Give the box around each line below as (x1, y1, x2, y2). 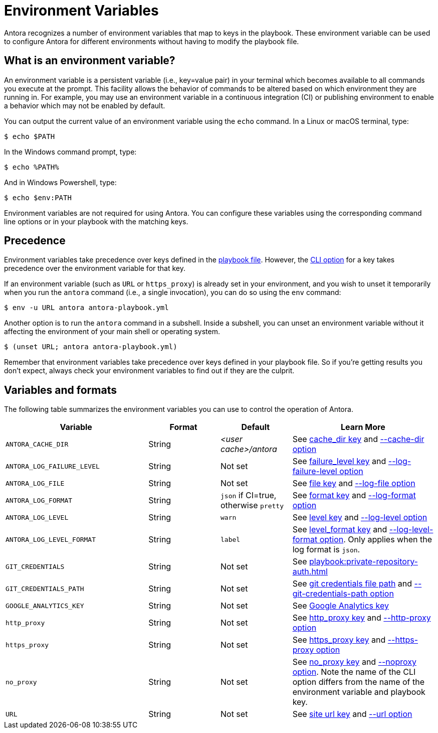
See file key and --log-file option (292, 478, 415, 489)
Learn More (340, 422, 385, 432)
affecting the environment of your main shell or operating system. (4, 327, 220, 336)
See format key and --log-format (292, 490, 416, 501)
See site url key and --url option (292, 709, 412, 719)
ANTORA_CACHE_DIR (6, 440, 69, 448)
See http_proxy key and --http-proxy (292, 613, 431, 623)
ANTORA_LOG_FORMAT (6, 496, 73, 504)
